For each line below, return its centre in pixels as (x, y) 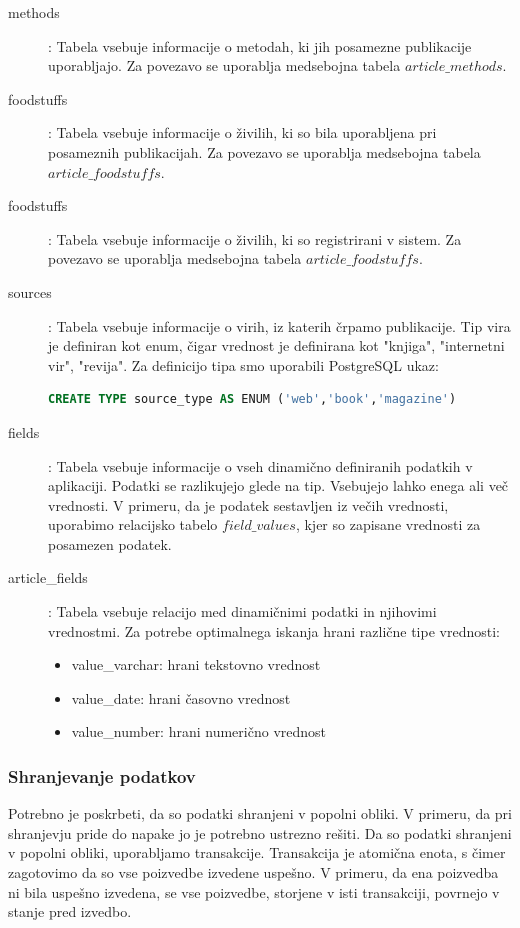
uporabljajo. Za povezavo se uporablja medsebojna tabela (224, 65)
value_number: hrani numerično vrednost (199, 731)
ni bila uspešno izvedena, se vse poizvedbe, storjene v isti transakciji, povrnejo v (254, 891)
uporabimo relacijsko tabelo (133, 524)
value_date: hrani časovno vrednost (181, 697)
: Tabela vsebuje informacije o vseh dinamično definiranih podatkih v (260, 465)
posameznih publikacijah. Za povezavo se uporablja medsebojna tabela (264, 151)
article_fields (48, 577)
